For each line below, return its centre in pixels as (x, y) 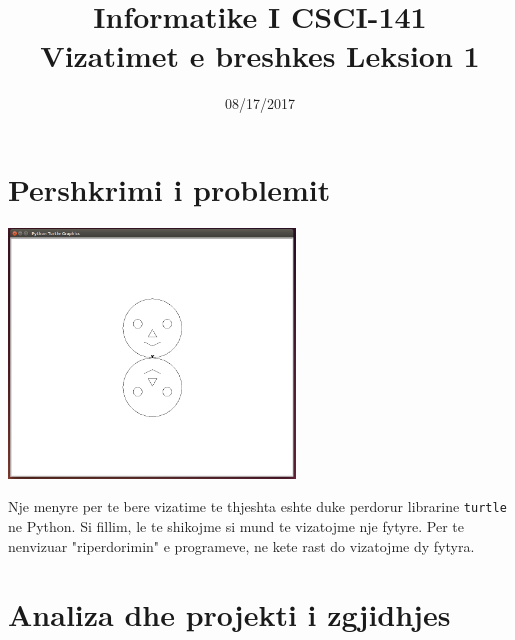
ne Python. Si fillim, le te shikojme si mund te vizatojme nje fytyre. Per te (236, 525)
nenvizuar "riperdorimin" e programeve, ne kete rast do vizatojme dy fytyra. (241, 545)
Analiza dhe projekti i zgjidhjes (229, 614)
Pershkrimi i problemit (169, 188)
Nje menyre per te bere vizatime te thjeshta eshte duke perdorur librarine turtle (257, 506)
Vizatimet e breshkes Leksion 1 (260, 55)
